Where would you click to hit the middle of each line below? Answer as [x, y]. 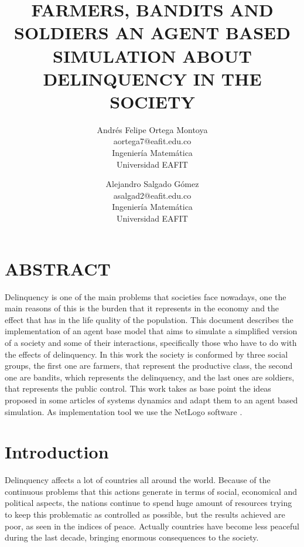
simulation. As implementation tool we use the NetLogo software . [124, 411]
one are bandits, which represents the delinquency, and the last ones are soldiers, [150, 377]
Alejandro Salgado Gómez [152, 184]
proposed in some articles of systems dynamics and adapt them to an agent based [151, 400]
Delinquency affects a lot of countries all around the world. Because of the [138, 480]
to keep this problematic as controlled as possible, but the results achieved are [145, 514]
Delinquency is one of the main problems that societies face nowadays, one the [146, 296]
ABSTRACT [58, 268]
